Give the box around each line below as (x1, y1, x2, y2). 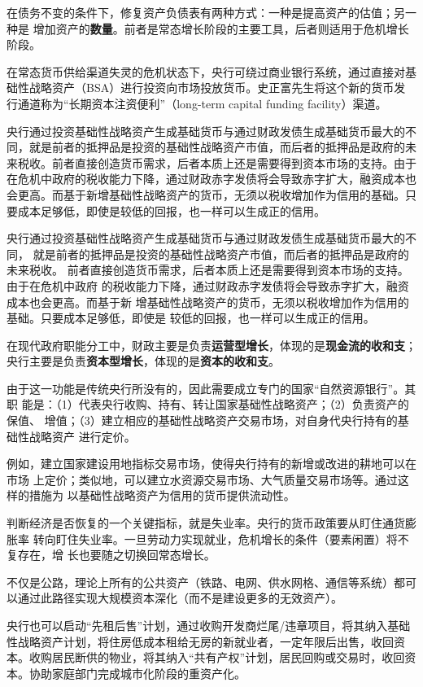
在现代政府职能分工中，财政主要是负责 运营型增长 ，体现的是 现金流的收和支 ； (7, 336, 416, 353)
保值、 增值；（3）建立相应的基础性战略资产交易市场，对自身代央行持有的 (7, 412, 398, 429)
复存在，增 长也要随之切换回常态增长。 (7, 546, 216, 563)
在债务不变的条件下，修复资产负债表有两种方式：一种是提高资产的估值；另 (7, 4, 405, 20)
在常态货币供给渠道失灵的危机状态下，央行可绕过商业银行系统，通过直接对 (7, 63, 405, 80)
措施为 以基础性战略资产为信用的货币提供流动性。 (28, 487, 295, 504)
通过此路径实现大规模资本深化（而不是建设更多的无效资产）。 (17, 589, 342, 606)
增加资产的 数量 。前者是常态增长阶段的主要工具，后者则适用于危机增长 (33, 20, 409, 37)
